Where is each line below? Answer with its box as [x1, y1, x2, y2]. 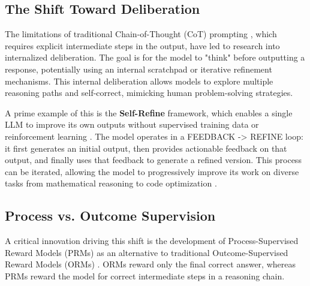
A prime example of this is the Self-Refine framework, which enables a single [5, 106, 293, 119]
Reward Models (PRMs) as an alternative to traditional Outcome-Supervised [5, 246, 288, 258]
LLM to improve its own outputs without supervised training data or [5, 118, 259, 131]
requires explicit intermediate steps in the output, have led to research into [5, 39, 280, 52]
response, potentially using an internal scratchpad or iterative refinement [5, 62, 272, 75]
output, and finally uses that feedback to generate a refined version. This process [5, 153, 302, 166]
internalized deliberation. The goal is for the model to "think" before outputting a [5, 51, 305, 64]
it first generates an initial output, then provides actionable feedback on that [5, 142, 287, 154]
